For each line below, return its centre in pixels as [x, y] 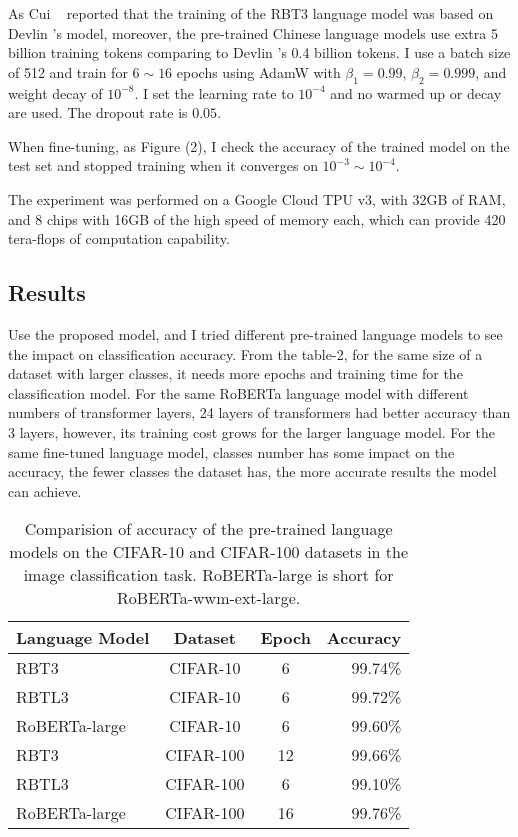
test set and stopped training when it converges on [163, 165]
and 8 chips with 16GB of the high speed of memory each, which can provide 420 [257, 218]
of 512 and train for [68, 71]
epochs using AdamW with [258, 71]
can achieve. [45, 490]
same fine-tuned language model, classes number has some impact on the [231, 451]
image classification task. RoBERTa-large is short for [208, 575]
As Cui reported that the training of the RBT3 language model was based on [251, 13]
